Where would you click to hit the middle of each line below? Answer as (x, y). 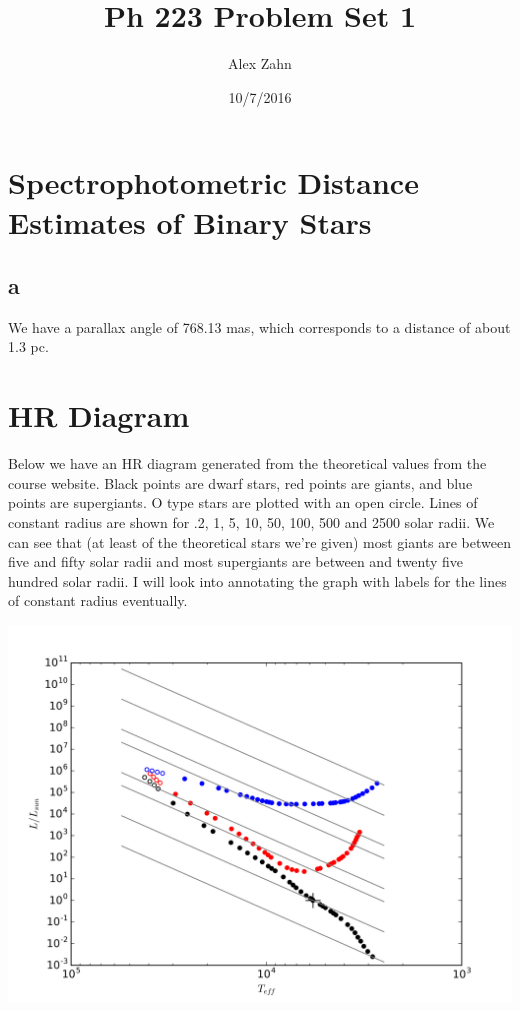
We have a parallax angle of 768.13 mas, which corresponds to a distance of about (259, 326)
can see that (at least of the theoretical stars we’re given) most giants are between (259, 541)
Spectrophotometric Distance (213, 182)
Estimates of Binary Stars (190, 221)
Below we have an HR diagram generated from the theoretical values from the (247, 463)
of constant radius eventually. (98, 600)
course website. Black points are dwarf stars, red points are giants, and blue (240, 482)
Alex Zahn (260, 63)
